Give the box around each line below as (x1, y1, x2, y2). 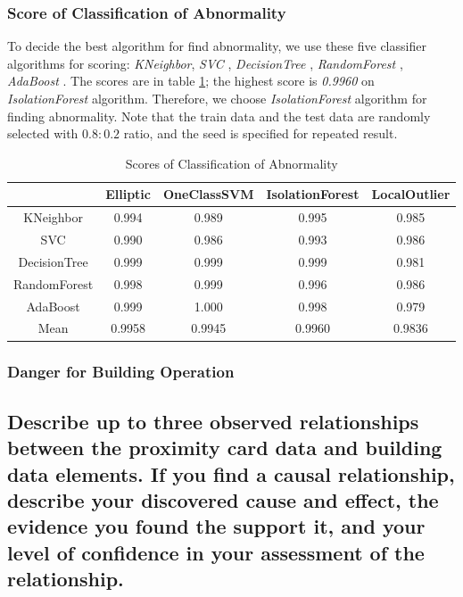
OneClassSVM (163, 185, 254, 203)
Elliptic (105, 185, 151, 203)
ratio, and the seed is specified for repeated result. (123, 124, 398, 143)
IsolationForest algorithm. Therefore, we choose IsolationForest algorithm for (7, 89, 427, 107)
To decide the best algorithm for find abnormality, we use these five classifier (7, 37, 426, 55)
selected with (7, 124, 79, 143)
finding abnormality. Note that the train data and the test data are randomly (7, 106, 431, 125)
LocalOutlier (371, 185, 451, 203)
